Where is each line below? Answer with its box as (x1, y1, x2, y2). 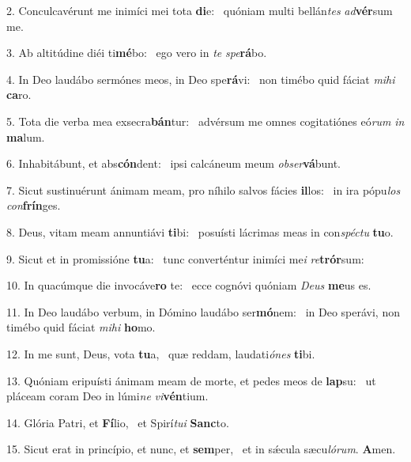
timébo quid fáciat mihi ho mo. (6, 319, 156, 335)
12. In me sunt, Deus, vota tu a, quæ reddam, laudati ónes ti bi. (6, 345, 315, 362)
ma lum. (6, 128, 45, 145)
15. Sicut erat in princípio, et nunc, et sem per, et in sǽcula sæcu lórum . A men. (6, 441, 396, 457)
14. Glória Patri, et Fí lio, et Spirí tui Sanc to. (6, 414, 229, 430)
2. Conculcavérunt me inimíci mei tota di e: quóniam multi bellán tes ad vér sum (6, 2, 393, 18)
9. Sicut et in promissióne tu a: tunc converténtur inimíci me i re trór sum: (6, 250, 364, 267)
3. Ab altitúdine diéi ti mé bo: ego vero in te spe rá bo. (6, 44, 267, 61)
